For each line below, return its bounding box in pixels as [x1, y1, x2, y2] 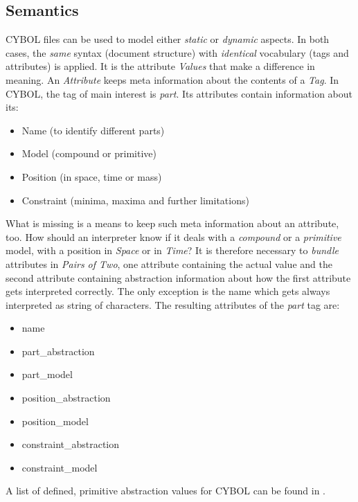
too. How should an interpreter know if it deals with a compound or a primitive [6, 229, 341, 244]
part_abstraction [21, 343, 95, 358]
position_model [21, 413, 89, 428]
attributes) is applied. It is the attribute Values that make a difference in [6, 59, 315, 73]
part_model [21, 367, 73, 382]
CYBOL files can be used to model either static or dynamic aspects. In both [6, 32, 330, 46]
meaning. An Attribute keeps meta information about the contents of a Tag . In [6, 72, 339, 87]
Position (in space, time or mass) [21, 169, 162, 183]
